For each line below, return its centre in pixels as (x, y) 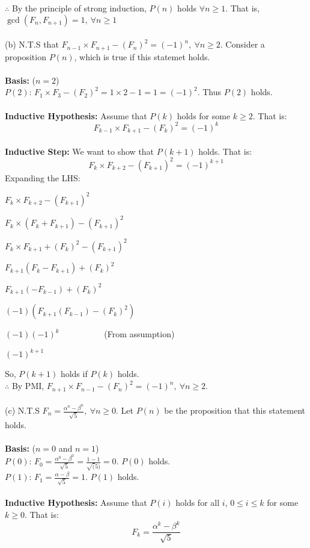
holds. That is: (225, 151)
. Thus (209, 92)
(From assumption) (139, 334)
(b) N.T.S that (32, 44)
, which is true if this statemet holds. (142, 56)
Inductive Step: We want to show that (80, 151)
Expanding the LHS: (43, 177)
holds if (74, 374)
